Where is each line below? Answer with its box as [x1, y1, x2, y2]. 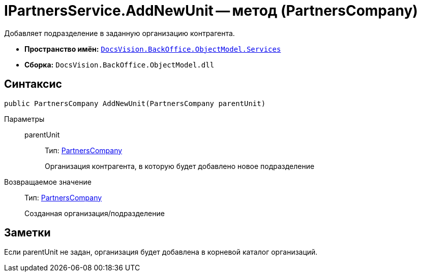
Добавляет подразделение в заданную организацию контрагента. [4, 28, 235, 38]
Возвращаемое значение [4, 177, 92, 186]
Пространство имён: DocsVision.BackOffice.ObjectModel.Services [24, 44, 281, 53]
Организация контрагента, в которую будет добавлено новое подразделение [45, 161, 315, 170]
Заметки [4, 226, 51, 239]
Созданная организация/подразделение [24, 209, 165, 218]
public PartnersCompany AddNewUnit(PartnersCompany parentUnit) [4, 99, 266, 108]
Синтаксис [4, 78, 62, 91]
